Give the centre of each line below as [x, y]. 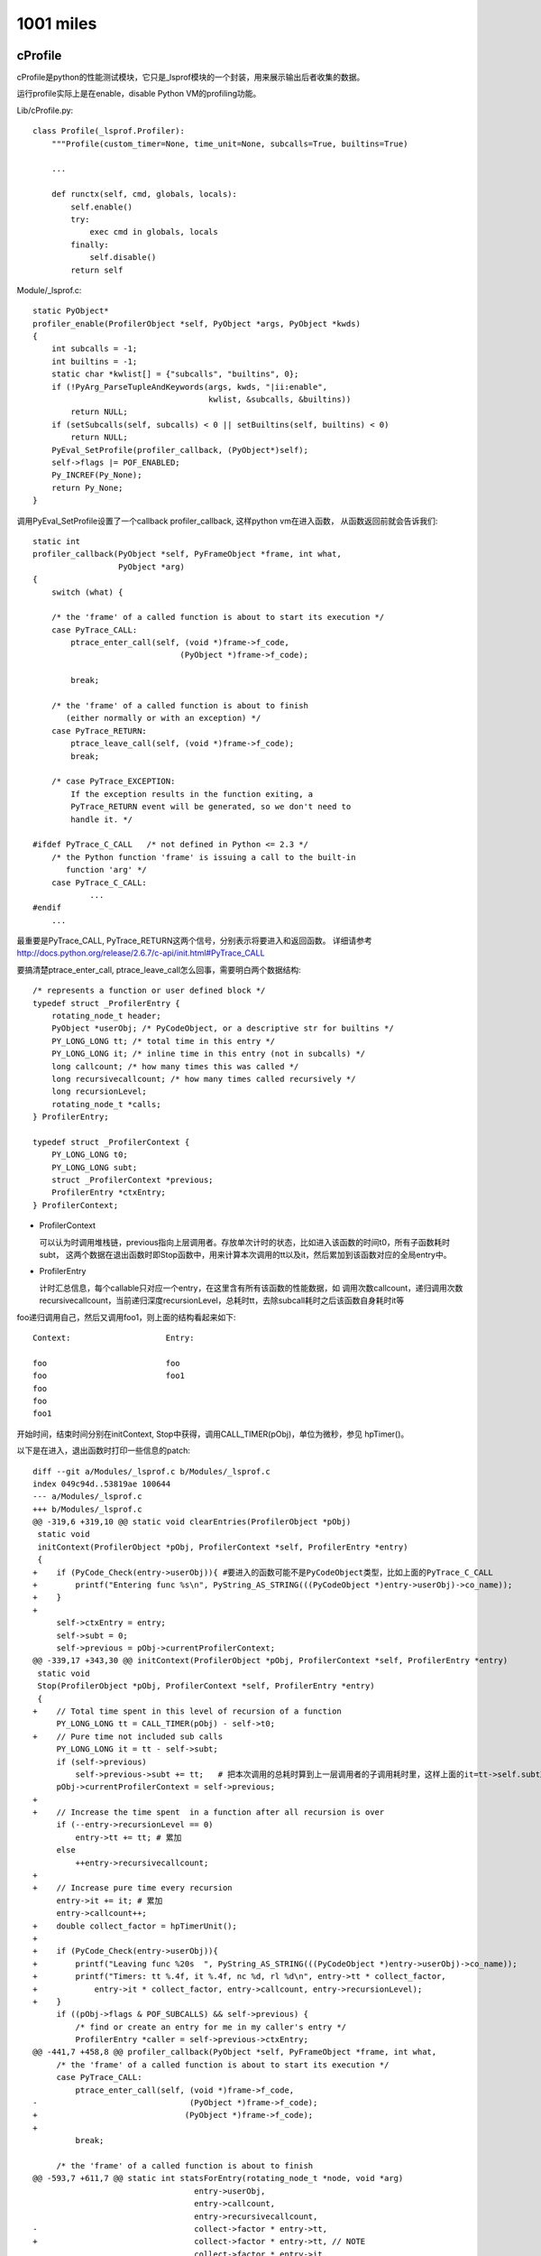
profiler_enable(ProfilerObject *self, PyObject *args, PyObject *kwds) [197, 324]
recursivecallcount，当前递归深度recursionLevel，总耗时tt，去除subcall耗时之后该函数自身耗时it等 [222, 1300]
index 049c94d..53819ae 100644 [102, 1484]
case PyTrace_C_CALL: [99, 883]
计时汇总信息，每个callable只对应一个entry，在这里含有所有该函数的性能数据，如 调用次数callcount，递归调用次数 [251, 1288]
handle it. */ [102, 819]
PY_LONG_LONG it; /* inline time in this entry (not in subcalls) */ [208, 1054]
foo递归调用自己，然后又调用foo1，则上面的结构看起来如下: [126, 1317]
